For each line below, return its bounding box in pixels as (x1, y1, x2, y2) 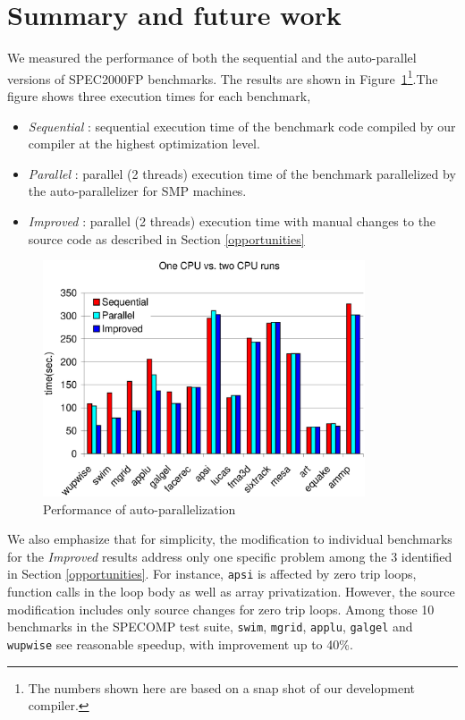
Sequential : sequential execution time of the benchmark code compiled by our (28, 116, 456, 135)
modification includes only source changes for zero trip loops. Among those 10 (7, 599, 435, 618)
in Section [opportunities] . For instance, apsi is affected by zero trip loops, (7, 564, 417, 583)
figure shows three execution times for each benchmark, (7, 86, 311, 105)
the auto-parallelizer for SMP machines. (28, 182, 247, 200)
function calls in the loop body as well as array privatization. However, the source (7, 582, 455, 601)
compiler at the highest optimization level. (28, 134, 260, 153)
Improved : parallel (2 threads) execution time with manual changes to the (28, 211, 436, 230)
